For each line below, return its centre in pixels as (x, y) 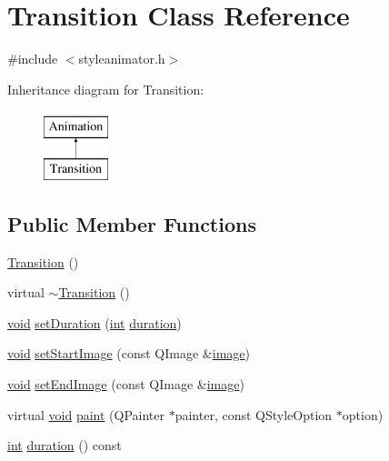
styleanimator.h (122, 59)
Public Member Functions (132, 223)
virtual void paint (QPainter (86, 414)
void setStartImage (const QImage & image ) (129, 353)
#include (33, 59)
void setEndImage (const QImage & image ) (126, 384)
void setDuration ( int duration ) (95, 322)
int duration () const (65, 445)
